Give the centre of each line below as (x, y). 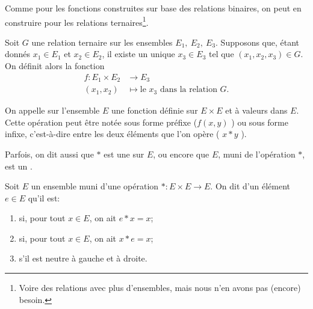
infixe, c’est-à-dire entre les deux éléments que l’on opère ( (112, 134)
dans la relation (188, 90)
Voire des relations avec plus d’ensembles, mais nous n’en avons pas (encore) (160, 288)
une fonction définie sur (154, 110)
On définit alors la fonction (55, 66)
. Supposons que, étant (258, 42)
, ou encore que (181, 154)
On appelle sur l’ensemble (52, 110)
